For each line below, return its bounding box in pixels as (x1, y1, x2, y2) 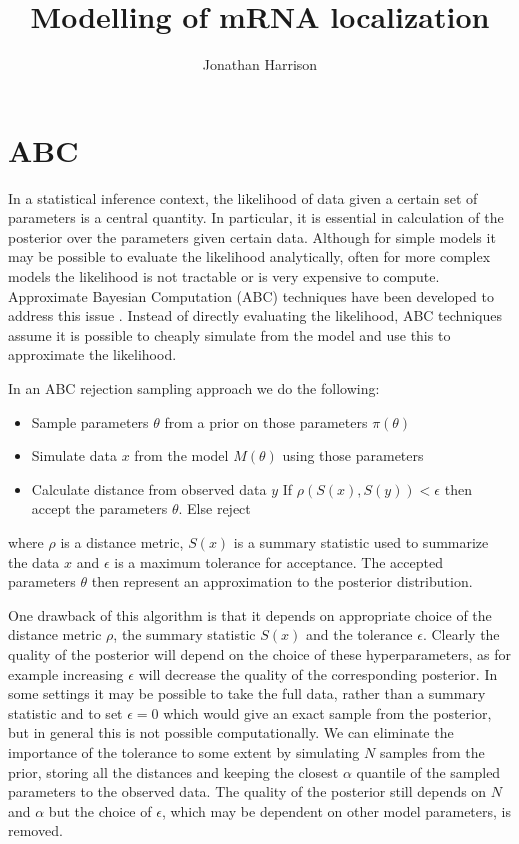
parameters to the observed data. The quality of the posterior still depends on (8, 781, 487, 802)
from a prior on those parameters (164, 411, 368, 432)
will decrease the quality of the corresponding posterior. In (138, 663, 498, 684)
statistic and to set (8, 702, 123, 723)
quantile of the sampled (356, 761, 501, 782)
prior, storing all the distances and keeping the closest (8, 761, 339, 782)
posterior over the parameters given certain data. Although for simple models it (8, 226, 496, 247)
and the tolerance (305, 624, 413, 645)
